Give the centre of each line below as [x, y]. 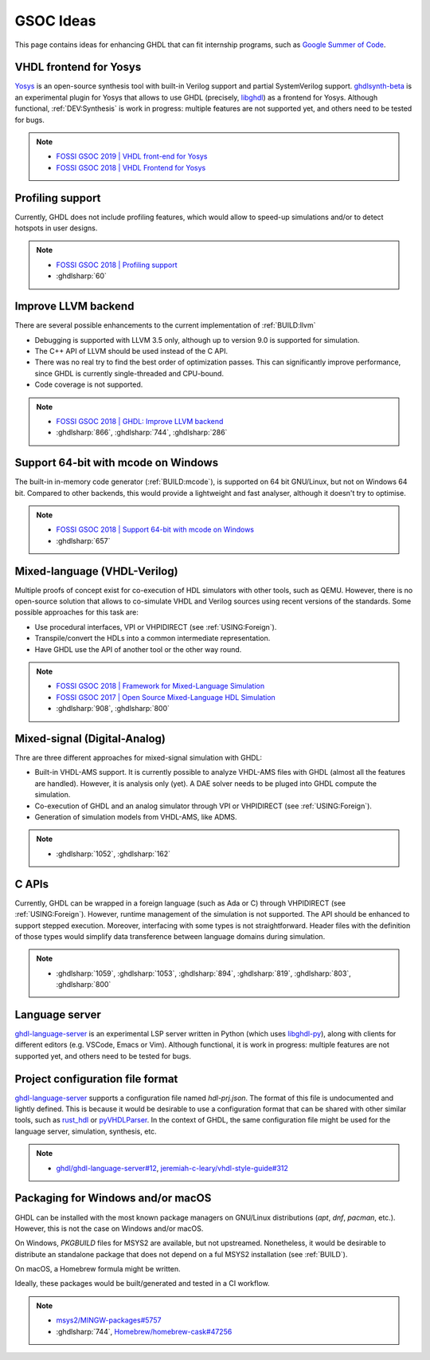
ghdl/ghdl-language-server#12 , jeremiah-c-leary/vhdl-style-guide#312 [172, 1168]
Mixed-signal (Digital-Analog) [90, 739]
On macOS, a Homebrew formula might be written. [98, 1269]
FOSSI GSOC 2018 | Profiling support [117, 265]
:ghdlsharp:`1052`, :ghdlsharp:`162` [113, 854]
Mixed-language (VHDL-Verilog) [96, 571]
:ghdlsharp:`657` [83, 540]
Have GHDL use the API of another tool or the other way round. [138, 649]
